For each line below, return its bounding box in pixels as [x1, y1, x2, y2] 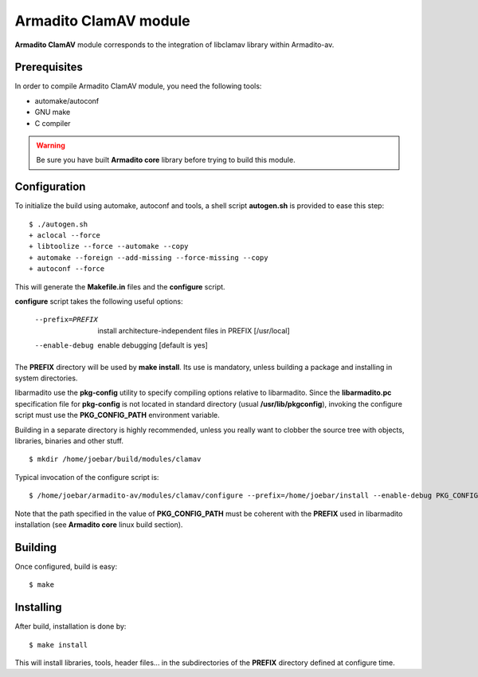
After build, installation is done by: [14, 622, 127, 632]
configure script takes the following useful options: [14, 297, 183, 306]
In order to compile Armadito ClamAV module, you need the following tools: [14, 81, 262, 91]
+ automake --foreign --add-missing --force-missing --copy [29, 253, 268, 262]
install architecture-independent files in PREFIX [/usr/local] [97, 325, 290, 335]
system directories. [14, 373, 78, 383]
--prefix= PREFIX [34, 315, 99, 325]
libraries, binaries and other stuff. [14, 435, 123, 446]
